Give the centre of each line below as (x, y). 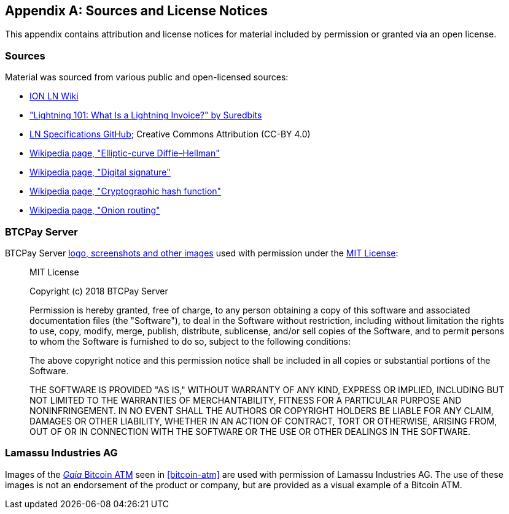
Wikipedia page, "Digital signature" (100, 172)
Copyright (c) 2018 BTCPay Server (99, 291)
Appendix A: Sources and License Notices (136, 11)
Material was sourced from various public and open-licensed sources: (147, 77)
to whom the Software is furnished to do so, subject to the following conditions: (190, 341)
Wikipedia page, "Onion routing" (95, 210)
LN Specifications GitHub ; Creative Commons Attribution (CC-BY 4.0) (170, 134)
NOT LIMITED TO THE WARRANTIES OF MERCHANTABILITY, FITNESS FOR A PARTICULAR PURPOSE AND (246, 400)
